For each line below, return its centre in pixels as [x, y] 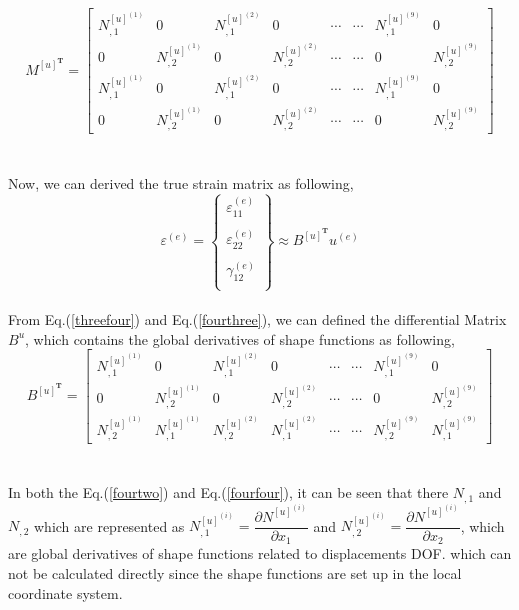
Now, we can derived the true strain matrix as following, [181, 182]
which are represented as [109, 525]
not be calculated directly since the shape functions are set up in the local [235, 573]
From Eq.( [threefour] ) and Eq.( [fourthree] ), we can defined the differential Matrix [257, 319]
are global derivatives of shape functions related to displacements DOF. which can [260, 553]
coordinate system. [65, 592]
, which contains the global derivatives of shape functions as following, [240, 338]
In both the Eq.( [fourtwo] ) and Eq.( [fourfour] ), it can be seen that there [228, 492]
